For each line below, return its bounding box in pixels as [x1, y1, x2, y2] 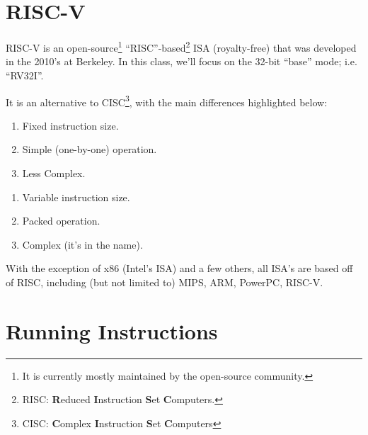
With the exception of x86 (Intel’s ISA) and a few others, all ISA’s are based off [6, 261, 353, 276]
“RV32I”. [6, 67, 44, 82]
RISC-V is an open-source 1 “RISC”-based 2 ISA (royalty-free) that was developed [6, 38, 357, 55]
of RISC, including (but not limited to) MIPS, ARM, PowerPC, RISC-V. [6, 274, 323, 289]
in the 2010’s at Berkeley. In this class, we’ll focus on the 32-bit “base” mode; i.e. [6, 54, 357, 69]
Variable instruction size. [22, 189, 130, 204]
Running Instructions [6, 316, 218, 345]
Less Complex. [22, 166, 86, 180]
